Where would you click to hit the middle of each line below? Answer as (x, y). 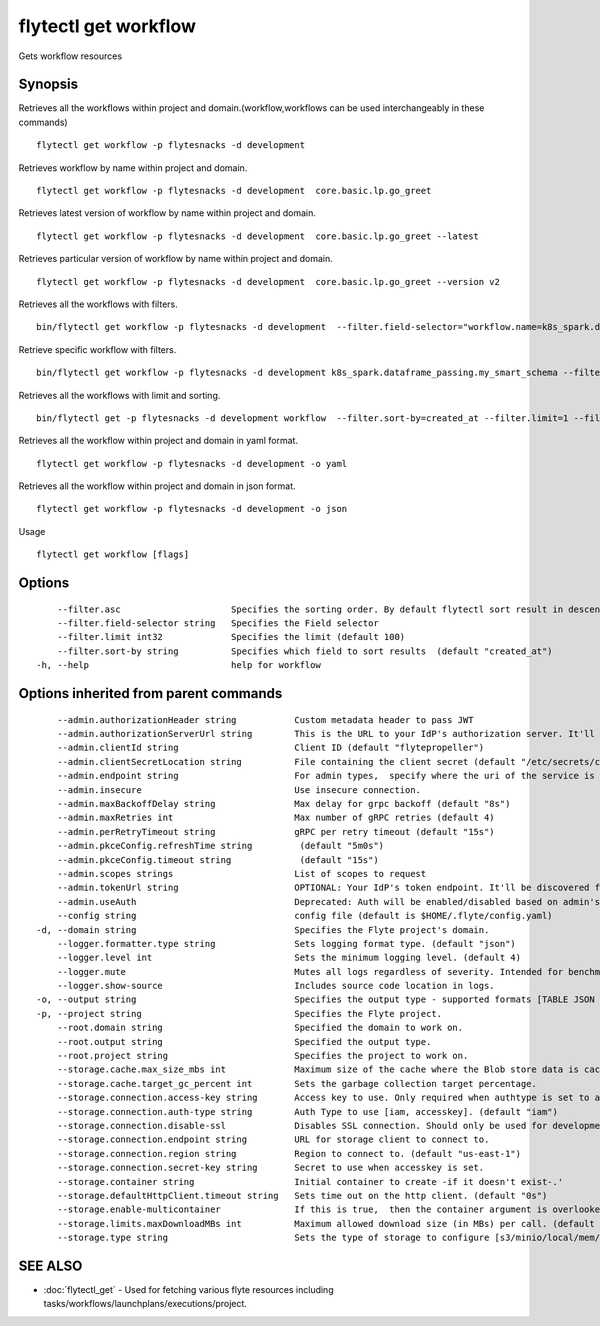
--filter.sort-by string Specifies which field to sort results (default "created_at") (305, 651)
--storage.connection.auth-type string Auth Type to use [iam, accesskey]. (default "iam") (307, 1111)
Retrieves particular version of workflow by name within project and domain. (176, 259)
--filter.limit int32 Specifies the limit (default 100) (231, 637)
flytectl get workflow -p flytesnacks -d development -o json (192, 509)
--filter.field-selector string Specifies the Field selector (217, 623)
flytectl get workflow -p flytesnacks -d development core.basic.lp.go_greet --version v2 (268, 281)
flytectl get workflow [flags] (113, 554)
